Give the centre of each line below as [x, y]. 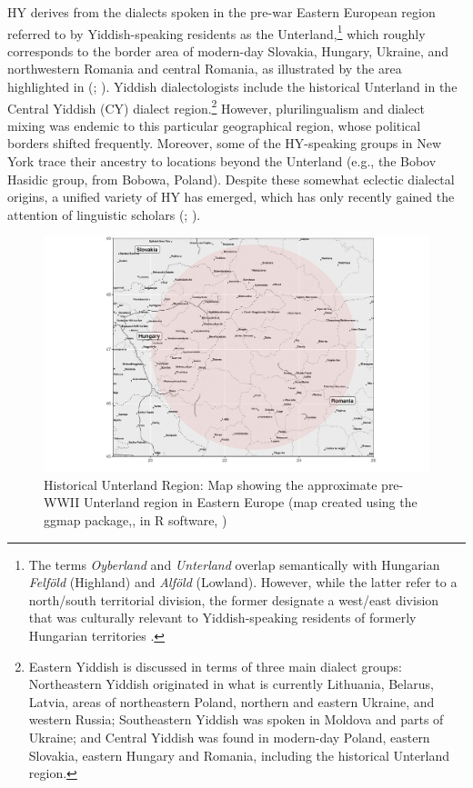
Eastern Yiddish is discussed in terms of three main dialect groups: [215, 666]
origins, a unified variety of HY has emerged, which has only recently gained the [231, 197]
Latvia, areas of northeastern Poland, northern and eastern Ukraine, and [231, 701]
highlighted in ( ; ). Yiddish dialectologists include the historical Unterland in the [232, 87]
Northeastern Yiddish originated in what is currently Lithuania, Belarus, [231, 684]
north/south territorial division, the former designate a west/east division [234, 599]
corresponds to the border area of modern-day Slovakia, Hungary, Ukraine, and [228, 50]
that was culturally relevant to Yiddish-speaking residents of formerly [222, 618]
